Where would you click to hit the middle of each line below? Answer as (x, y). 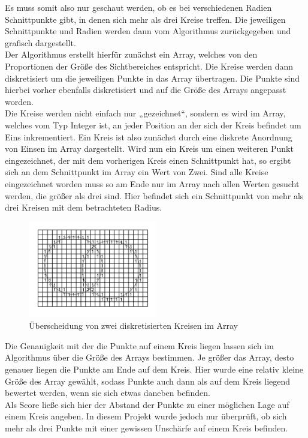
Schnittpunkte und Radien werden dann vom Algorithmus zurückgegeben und (148, 31)
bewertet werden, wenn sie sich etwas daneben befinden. (108, 393)
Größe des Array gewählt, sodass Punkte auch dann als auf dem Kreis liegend (148, 381)
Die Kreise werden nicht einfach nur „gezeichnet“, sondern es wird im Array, (145, 113)
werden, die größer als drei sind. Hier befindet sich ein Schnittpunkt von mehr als (154, 195)
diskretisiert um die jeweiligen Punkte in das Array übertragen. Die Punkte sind (152, 78)
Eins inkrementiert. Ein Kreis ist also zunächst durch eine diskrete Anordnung (149, 136)
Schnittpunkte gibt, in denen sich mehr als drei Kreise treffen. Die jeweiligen (145, 19)
